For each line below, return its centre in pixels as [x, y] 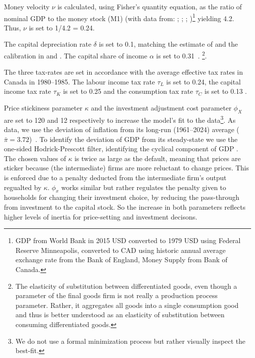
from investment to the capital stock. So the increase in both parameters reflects [125, 207]
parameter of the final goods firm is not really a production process [116, 295]
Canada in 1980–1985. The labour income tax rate [80, 81]
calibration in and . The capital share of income [76, 55]
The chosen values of [35, 158]
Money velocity [27, 6]
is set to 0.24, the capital [203, 81]
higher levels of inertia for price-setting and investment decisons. [101, 216]
